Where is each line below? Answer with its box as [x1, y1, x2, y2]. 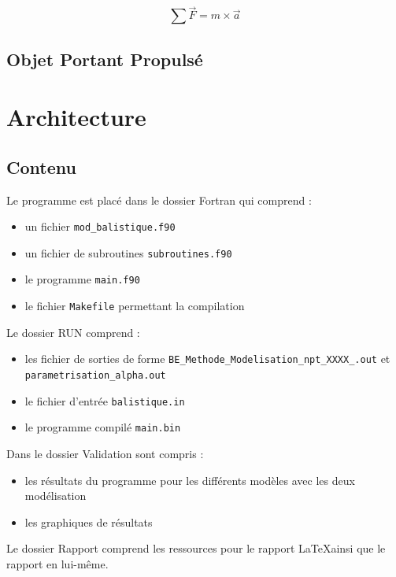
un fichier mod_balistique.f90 [24, 218, 176, 235]
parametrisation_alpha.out [24, 370, 166, 382]
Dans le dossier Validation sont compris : [6, 446, 204, 462]
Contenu [6, 154, 76, 179]
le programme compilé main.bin [24, 419, 181, 435]
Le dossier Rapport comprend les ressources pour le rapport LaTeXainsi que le [6, 540, 386, 557]
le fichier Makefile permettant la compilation [24, 298, 245, 314]
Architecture [6, 101, 146, 133]
